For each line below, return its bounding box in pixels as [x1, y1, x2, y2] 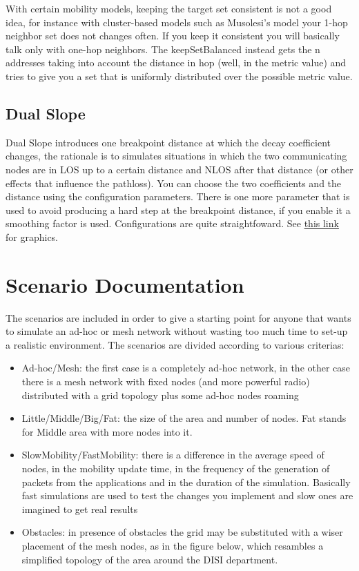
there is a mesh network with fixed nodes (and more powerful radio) [21, 374, 310, 389]
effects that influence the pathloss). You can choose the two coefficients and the [6, 175, 342, 190]
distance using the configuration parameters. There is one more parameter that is [6, 189, 350, 204]
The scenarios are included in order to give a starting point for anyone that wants [6, 310, 351, 325]
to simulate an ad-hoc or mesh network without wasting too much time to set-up [6, 324, 348, 338]
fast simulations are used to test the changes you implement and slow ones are [21, 488, 353, 503]
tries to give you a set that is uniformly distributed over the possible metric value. [6, 68, 353, 83]
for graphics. [6, 229, 59, 244]
